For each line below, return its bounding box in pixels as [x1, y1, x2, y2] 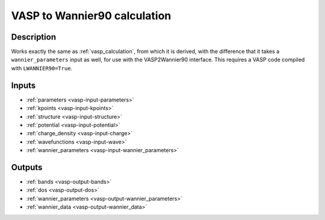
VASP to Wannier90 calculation [11, 9, 172, 22]
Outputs [11, 162, 43, 173]
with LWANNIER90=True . [11, 64, 73, 72]
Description [11, 32, 57, 42]
